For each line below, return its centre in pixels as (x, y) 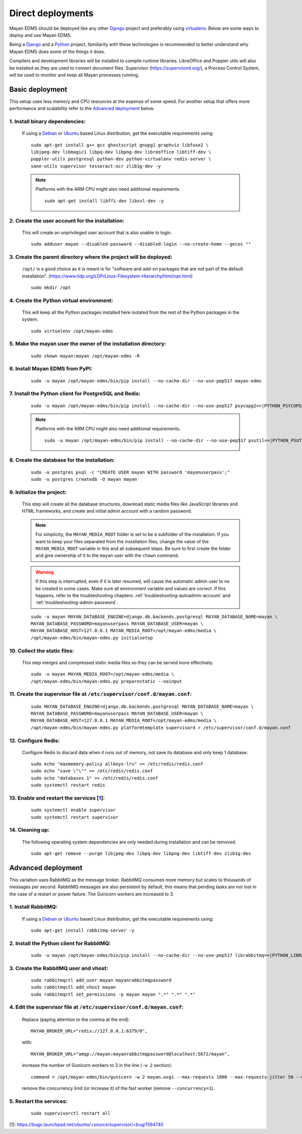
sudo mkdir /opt (51, 287)
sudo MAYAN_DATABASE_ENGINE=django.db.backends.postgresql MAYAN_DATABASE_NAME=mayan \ (142, 706)
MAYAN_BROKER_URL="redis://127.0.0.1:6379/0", (89, 1031)
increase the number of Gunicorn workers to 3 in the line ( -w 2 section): (97, 1065)
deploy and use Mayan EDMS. (41, 35)
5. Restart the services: (39, 1101)
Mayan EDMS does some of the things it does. (57, 51)
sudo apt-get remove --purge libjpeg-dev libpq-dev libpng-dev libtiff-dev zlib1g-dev (141, 853)
